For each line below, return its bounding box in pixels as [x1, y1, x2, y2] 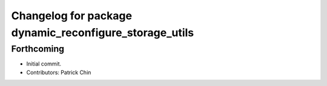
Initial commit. [26, 60, 62, 67]
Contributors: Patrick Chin [26, 69, 91, 76]
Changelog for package [11, 9, 133, 22]
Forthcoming [11, 43, 65, 54]
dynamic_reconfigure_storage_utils [11, 26, 194, 39]
